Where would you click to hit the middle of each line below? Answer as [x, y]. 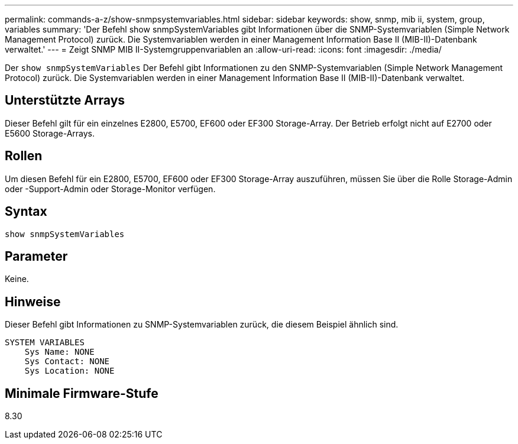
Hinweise [33, 302]
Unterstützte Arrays [65, 101]
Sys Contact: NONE [67, 362]
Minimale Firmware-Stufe [82, 393]
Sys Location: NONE [69, 371]
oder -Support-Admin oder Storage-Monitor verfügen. [110, 189]
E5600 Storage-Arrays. [50, 133]
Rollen [24, 156]
